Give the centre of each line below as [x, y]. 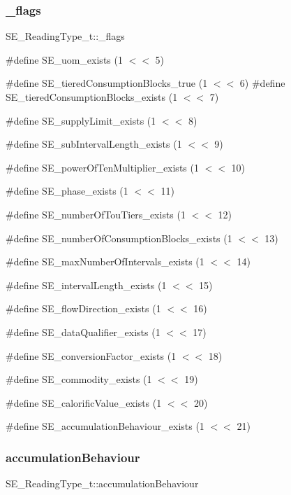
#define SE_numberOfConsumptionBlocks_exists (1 [119, 238]
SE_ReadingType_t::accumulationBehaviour [102, 483]
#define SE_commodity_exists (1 [79, 379]
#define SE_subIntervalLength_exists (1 [94, 144]
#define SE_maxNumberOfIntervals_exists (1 [105, 262]
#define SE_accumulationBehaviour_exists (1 [105, 426]
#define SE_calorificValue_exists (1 [84, 402]
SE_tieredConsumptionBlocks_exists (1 [92, 97]
